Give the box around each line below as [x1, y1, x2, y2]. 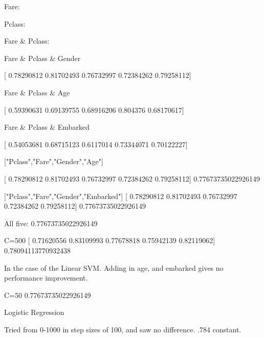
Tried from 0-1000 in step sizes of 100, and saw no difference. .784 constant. [4, 324, 241, 334]
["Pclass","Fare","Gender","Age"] [4, 156, 103, 167]
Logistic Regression [4, 307, 64, 317]
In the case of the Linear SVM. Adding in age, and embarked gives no [4, 262, 224, 273]
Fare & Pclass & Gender [4, 52, 81, 63]
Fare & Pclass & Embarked [4, 122, 90, 132]
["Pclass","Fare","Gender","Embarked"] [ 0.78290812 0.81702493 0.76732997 [4, 190, 237, 201]
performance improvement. [4, 272, 88, 283]
